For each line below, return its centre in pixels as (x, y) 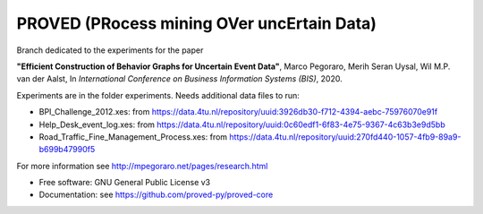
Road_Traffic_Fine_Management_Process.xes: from (133, 137)
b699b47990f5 (67, 150)
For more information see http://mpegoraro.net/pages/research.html (142, 166)
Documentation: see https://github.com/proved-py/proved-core (156, 195)
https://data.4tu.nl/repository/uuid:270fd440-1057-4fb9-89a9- (345, 137)
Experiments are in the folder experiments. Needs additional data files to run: (158, 95)
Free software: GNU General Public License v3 (125, 183)
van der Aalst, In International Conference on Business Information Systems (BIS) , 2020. (180, 79)
